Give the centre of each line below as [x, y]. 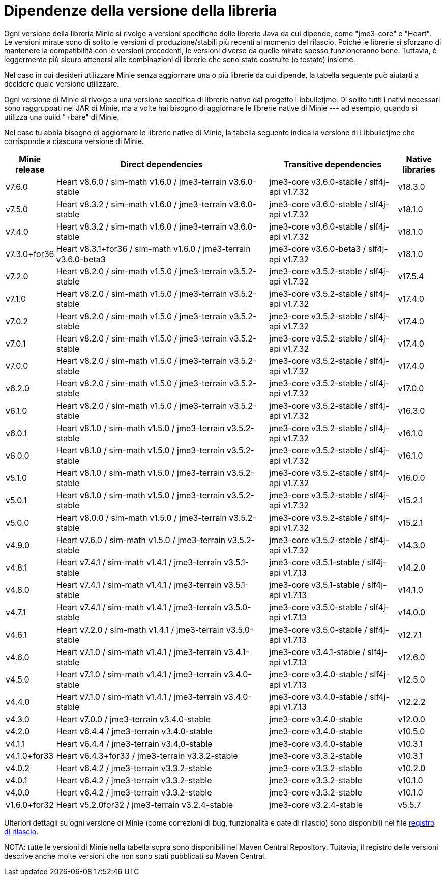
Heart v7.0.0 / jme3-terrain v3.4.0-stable [133, 719]
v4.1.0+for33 [30, 756]
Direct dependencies [162, 164]
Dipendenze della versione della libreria [141, 11]
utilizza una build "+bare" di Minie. [62, 117]
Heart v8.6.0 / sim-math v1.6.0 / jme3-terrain [141, 181]
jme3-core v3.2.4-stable [316, 804]
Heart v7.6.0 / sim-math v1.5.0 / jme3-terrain [141, 540]
